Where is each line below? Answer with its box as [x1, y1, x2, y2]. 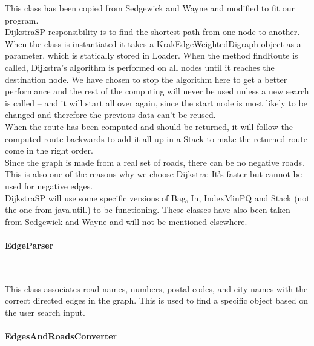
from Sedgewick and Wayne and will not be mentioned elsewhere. [5, 215, 247, 227]
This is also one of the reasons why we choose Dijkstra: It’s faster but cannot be [5, 168, 302, 180]
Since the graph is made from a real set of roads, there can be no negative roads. [5, 155, 304, 168]
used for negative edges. [5, 179, 93, 192]
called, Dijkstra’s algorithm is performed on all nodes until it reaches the [5, 60, 275, 73]
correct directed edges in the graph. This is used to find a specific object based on [5, 294, 309, 307]
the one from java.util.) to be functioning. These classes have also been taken [5, 203, 290, 216]
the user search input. [5, 305, 85, 318]
